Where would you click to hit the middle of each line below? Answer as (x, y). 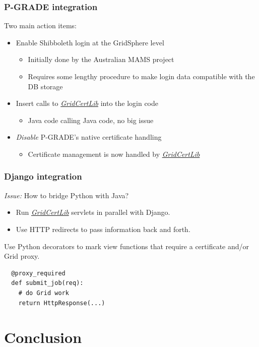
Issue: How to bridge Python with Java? (67, 195)
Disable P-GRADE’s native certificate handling (89, 137)
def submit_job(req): (47, 283)
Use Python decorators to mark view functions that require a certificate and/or (127, 246)
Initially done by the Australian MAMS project (101, 59)
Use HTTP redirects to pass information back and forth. (103, 229)
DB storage (45, 86)
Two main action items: (40, 25)
